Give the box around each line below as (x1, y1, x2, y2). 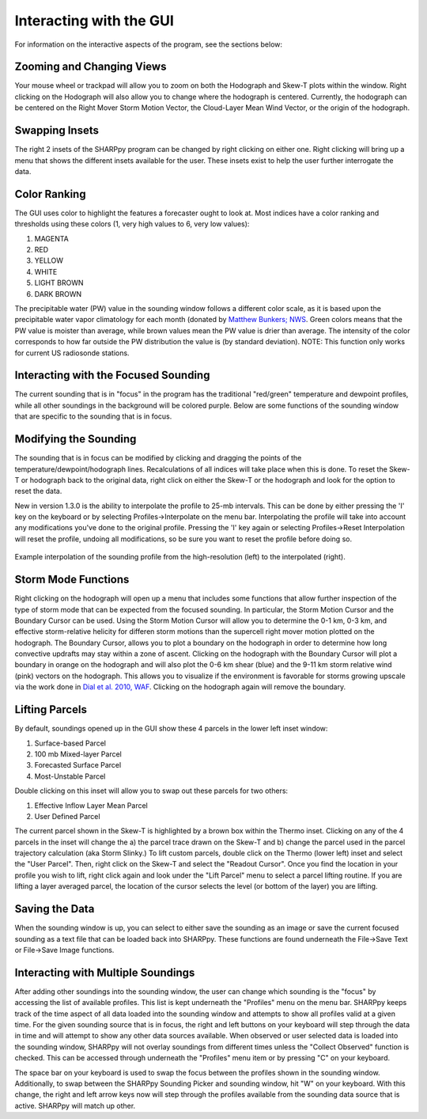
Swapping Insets (14, 123, 99, 138)
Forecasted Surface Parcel (34, 761, 122, 770)
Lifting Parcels (14, 703, 87, 716)
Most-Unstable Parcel (34, 772, 106, 781)
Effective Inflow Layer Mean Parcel (34, 800, 148, 810)
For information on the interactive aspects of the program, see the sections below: (14, 40, 283, 49)
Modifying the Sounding (14, 432, 137, 446)
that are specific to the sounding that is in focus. (14, 412, 172, 421)
